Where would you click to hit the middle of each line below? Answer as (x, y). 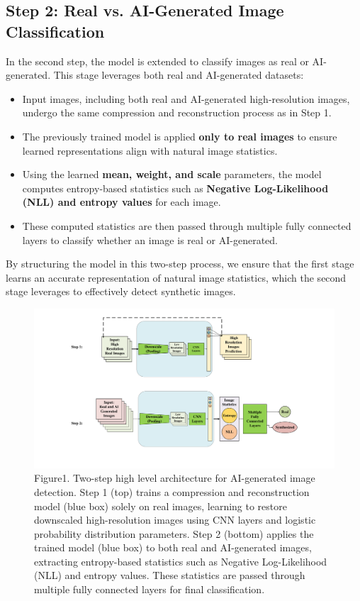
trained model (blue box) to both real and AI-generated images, (173, 547)
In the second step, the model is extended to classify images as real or (157, 61)
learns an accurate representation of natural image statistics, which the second (176, 277)
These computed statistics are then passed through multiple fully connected (187, 225)
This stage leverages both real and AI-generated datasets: (179, 75)
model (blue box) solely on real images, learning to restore (161, 506)
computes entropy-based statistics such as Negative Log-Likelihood (175, 188)
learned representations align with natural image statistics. (150, 150)
